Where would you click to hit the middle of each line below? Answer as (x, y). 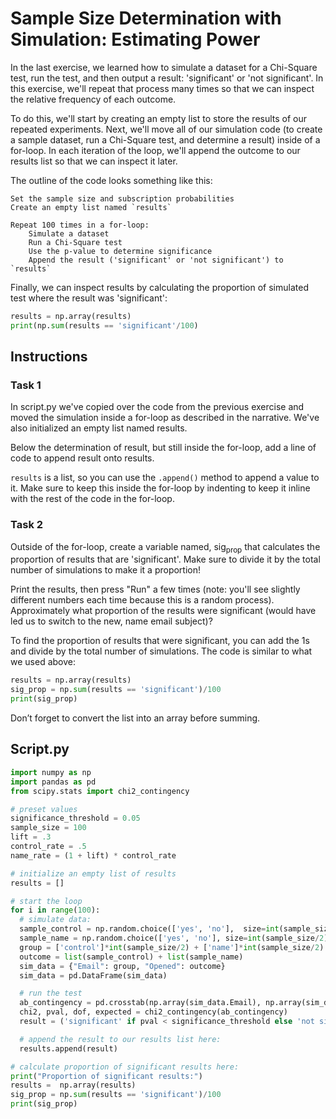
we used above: (43, 662)
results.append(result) (68, 1048)
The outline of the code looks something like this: (111, 180)
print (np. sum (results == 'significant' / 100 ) (104, 325)
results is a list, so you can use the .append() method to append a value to (165, 478)
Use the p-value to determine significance (120, 251)
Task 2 (27, 525)
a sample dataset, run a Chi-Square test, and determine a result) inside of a (165, 139)
